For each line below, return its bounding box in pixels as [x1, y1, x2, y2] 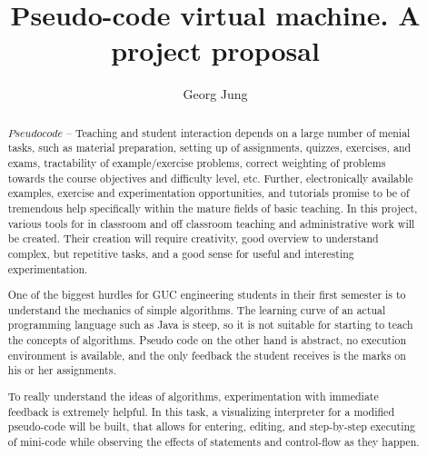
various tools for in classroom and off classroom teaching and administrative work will [7, 215, 415, 231]
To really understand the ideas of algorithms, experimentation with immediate [7, 388, 379, 403]
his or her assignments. [7, 362, 116, 378]
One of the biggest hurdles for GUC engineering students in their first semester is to [7, 287, 406, 302]
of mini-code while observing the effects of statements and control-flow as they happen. [7, 433, 420, 449]
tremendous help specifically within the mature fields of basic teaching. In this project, [7, 200, 418, 215]
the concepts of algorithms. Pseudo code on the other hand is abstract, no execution [7, 332, 407, 348]
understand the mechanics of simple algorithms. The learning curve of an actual [7, 302, 386, 317]
